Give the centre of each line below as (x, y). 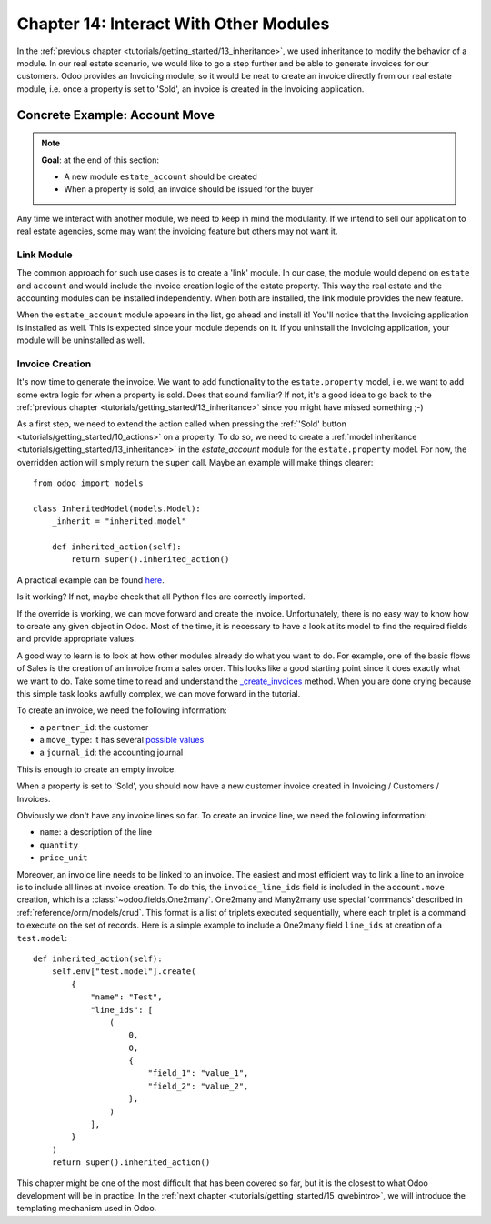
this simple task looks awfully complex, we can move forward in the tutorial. (159, 693)
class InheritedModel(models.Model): (117, 508)
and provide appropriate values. (76, 639)
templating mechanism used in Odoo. (87, 1209)
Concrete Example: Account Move (116, 115)
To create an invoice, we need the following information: (122, 710)
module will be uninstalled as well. (81, 340)
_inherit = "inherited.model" (119, 522)
